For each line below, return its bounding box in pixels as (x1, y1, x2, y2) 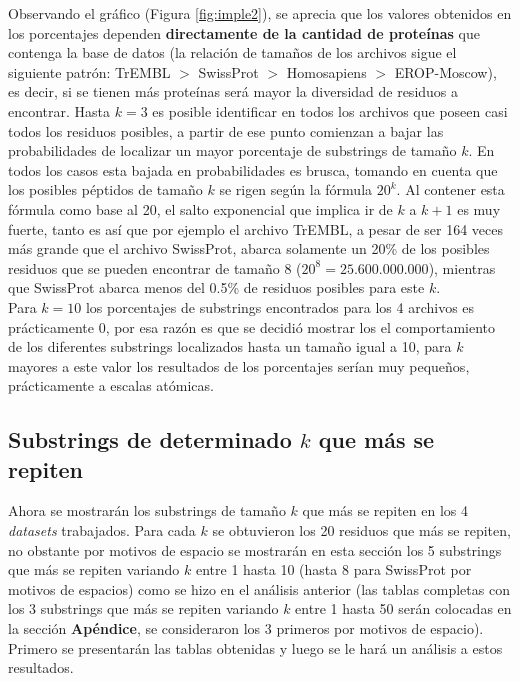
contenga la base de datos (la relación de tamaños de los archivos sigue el (8, 42, 457, 63)
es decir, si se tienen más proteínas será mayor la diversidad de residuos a (8, 81, 459, 102)
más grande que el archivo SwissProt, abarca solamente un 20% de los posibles (8, 238, 490, 259)
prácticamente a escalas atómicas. (8, 375, 214, 396)
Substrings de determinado (8, 424, 292, 455)
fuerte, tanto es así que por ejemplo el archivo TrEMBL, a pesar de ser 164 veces (8, 218, 504, 239)
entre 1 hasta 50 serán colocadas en (295, 598, 512, 619)
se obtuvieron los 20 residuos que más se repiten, (212, 520, 511, 541)
